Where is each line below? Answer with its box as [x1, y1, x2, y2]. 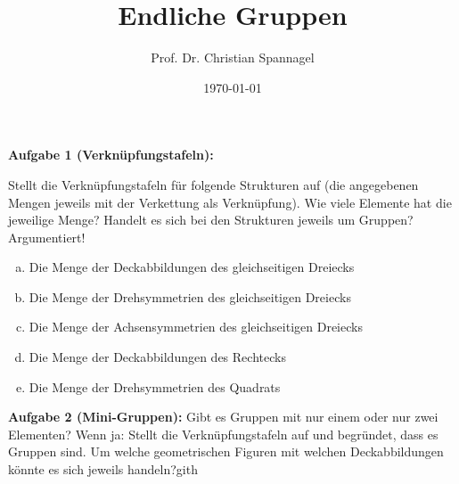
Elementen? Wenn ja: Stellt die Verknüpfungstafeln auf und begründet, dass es [8, 424, 439, 443]
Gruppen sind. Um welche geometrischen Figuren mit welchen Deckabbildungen [8, 442, 444, 461]
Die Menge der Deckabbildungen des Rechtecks [29, 348, 286, 366]
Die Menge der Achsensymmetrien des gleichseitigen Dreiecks [29, 317, 363, 336]
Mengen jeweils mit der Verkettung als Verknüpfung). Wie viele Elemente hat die [8, 193, 452, 211]
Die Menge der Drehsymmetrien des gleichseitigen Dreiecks [29, 287, 351, 306]
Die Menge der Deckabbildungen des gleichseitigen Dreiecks [29, 258, 355, 276]
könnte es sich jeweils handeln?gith [8, 460, 198, 479]
